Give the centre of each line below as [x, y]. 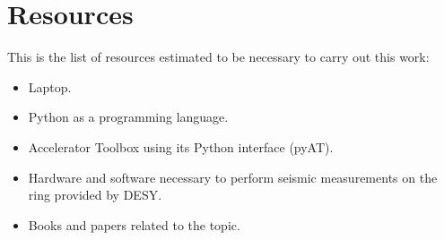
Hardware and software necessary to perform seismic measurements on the [233, 177]
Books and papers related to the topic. [134, 224]
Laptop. [50, 86]
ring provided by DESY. [95, 195]
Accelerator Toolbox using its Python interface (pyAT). [181, 146]
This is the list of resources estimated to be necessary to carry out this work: [218, 57]
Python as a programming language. [128, 117]
